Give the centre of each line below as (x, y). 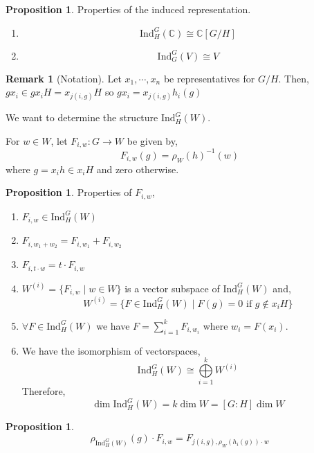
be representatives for (209, 78)
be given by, (152, 140)
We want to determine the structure (82, 117)
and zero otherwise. (138, 169)
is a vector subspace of (172, 288)
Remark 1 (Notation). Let (64, 78)
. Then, (294, 78)
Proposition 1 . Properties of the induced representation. (128, 9)
